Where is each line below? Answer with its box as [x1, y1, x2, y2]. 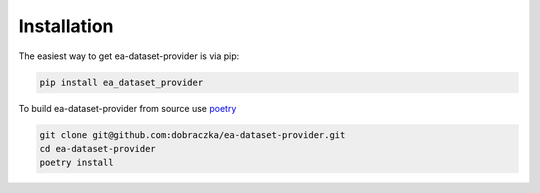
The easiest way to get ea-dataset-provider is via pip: [18, 50, 240, 62]
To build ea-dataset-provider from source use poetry [18, 102, 237, 114]
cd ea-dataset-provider [39, 143, 157, 154]
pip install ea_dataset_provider [39, 76, 204, 88]
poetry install [39, 157, 114, 169]
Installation [18, 15, 114, 37]
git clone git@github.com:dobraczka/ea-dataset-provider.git [39, 129, 346, 140]
